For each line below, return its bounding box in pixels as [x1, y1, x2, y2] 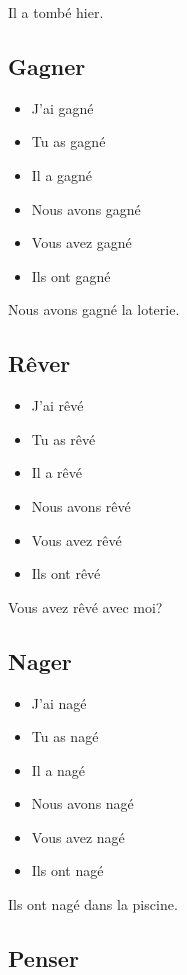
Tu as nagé [31, 726, 99, 747]
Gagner [8, 50, 86, 81]
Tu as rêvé [31, 428, 96, 449]
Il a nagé [31, 759, 86, 780]
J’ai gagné [31, 97, 94, 118]
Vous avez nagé [31, 826, 125, 847]
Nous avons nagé [31, 793, 134, 814]
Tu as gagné [31, 131, 106, 152]
